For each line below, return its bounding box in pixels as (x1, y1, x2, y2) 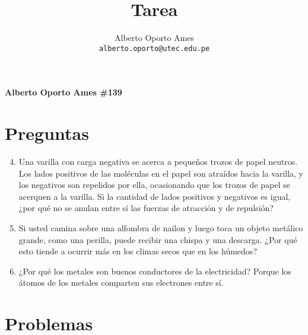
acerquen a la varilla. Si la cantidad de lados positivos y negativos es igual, (18, 190, 291, 202)
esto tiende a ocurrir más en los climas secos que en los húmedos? (18, 245, 257, 257)
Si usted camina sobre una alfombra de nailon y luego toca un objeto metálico (18, 222, 303, 234)
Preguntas (5, 121, 89, 145)
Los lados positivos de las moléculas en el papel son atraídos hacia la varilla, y (18, 167, 303, 179)
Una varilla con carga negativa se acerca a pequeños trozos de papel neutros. (18, 155, 298, 168)
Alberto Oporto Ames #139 (5, 86, 122, 98)
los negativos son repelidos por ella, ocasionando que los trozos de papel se (18, 178, 290, 191)
